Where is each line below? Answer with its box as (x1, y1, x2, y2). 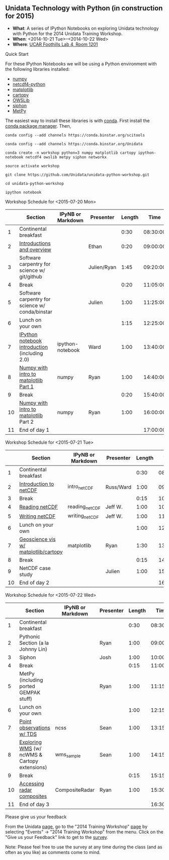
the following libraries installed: (5, 66, 70, 72)
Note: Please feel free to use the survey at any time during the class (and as (5, 844, 162, 850)
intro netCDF (67, 483, 94, 491)
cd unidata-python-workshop (5, 181, 64, 186)
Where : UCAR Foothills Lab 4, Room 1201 (12, 41, 98, 47)
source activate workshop (5, 163, 59, 168)
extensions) (19, 764, 47, 771)
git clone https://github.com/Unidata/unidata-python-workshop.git (5, 172, 150, 177)
